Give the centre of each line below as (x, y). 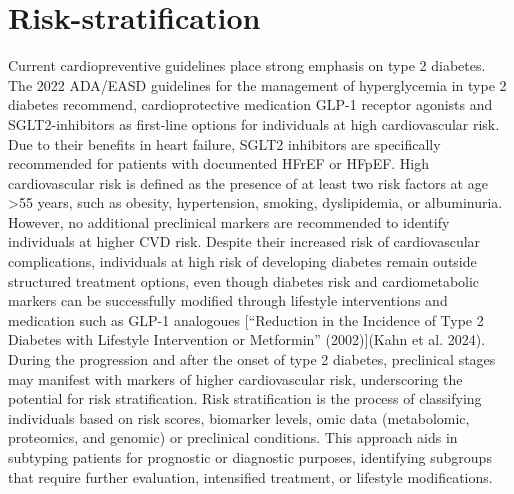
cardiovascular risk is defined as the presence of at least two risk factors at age (248, 182)
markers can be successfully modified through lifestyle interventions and (228, 300)
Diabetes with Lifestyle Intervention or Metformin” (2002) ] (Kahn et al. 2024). (247, 339)
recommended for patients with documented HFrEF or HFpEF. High (219, 163)
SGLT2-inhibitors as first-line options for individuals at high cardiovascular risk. (254, 123)
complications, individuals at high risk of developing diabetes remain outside (242, 261)
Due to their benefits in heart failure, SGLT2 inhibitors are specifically (224, 143)
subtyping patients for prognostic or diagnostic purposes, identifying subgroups (250, 457)
